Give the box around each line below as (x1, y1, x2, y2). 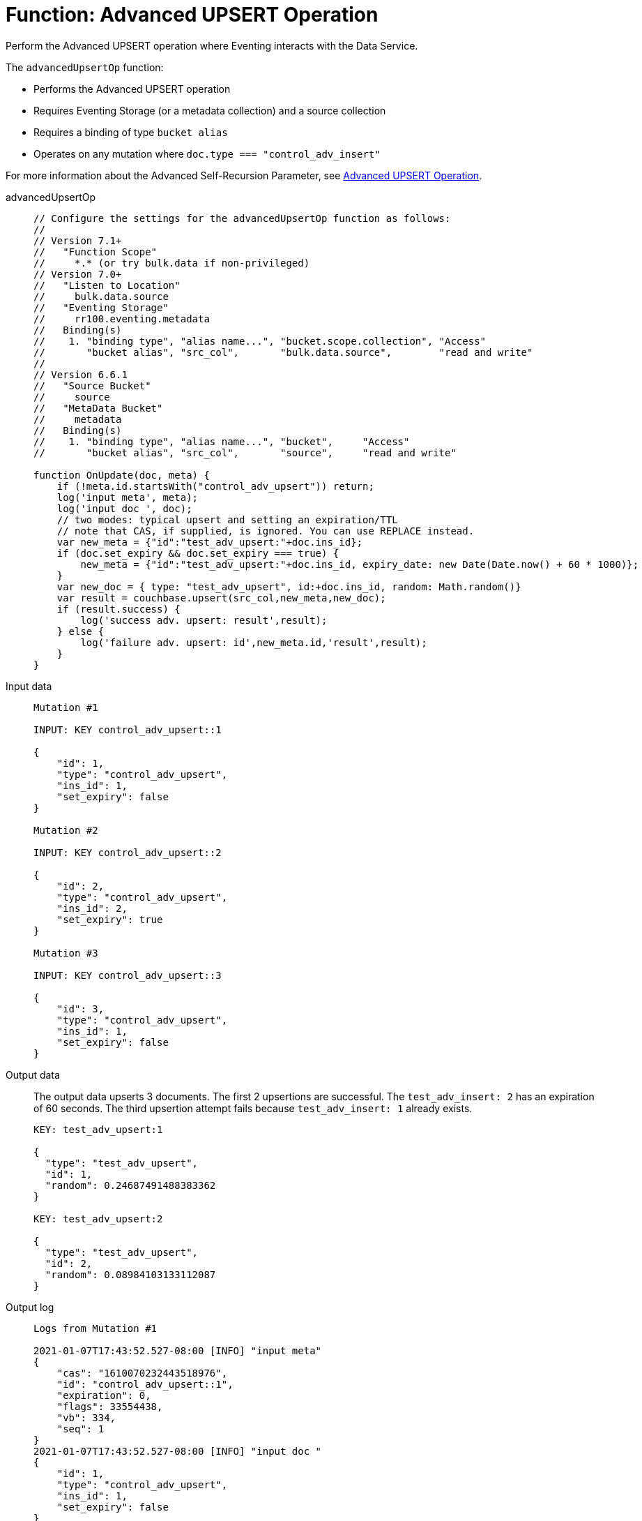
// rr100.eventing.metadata (33, 313, 210, 324)
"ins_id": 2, (56, 902, 128, 914)
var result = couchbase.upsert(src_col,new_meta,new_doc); (56, 592, 386, 604)
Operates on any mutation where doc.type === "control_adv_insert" (33, 147, 381, 160)
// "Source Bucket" (33, 380, 151, 391)
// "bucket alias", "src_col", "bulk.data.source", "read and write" (33, 346, 533, 358)
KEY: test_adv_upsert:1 (33, 1123, 163, 1135)
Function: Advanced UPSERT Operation (6, 3, 379, 27)
